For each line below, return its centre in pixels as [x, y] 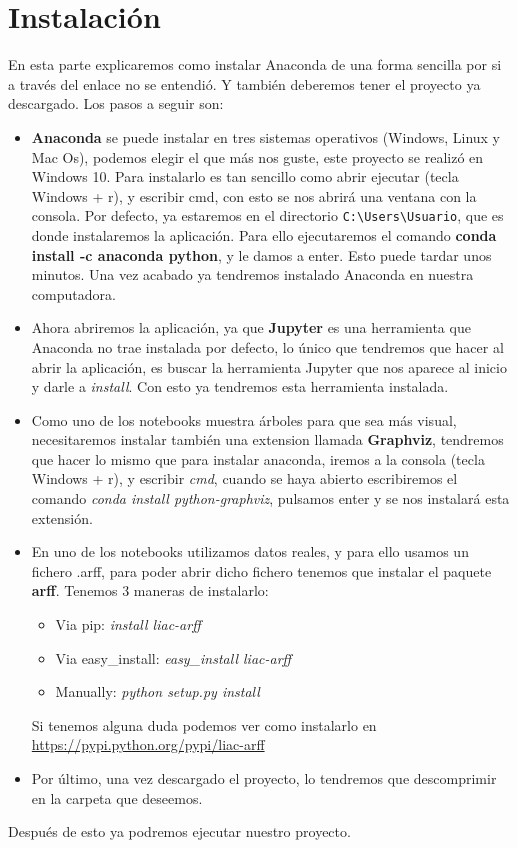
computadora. [73, 293]
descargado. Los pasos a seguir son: [116, 103]
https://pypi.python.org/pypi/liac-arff [148, 744]
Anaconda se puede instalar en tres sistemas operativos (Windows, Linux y [266, 136]
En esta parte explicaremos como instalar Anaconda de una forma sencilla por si [255, 64]
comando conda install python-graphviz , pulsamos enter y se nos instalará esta [270, 498]
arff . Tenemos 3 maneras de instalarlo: [150, 590]
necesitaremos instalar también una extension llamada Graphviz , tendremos [267, 439]
